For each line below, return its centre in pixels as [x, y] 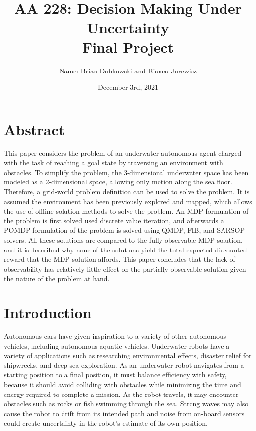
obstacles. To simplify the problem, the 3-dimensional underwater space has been [126, 172]
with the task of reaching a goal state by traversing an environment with [113, 162]
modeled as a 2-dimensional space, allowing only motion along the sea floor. [118, 182]
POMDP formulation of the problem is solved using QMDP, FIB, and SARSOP [125, 230]
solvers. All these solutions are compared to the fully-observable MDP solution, [123, 239]
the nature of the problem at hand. [57, 278]
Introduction [48, 312]
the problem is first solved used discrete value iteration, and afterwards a [114, 220]
